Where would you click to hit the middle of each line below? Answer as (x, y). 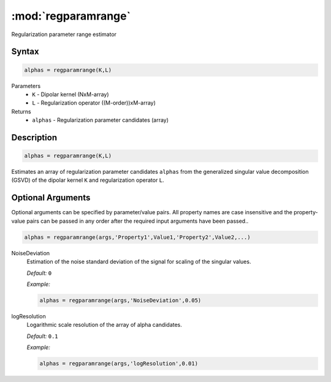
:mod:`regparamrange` (71, 16)
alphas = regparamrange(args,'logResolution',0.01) (119, 364)
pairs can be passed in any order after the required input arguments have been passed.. (138, 221)
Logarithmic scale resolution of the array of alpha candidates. (104, 325)
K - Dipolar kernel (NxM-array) (71, 94)
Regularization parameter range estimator (64, 34)
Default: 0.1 (42, 336)
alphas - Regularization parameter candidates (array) (100, 120)
